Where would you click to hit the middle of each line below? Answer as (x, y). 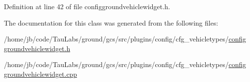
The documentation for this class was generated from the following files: (111, 22)
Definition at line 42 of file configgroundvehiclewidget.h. (87, 6)
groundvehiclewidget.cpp (41, 74)
